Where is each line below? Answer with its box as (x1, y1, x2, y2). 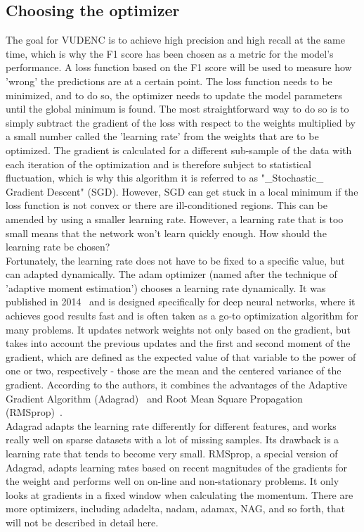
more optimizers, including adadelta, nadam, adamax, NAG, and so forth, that (6, 501, 346, 516)
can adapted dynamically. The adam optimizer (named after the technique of (6, 267, 337, 281)
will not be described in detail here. (6, 514, 159, 529)
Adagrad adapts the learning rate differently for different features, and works (6, 418, 337, 433)
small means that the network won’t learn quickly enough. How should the (6, 225, 327, 240)
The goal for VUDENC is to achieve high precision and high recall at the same (6, 32, 345, 47)
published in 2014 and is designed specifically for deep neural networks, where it (6, 294, 356, 309)
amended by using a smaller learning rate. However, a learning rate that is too (6, 211, 344, 226)
